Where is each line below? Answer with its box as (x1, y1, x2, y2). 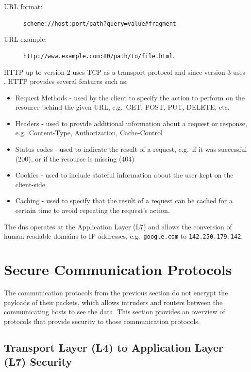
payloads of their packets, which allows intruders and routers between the (4, 297, 223, 307)
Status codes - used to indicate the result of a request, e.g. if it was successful (15, 144, 247, 154)
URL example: (4, 34, 47, 44)
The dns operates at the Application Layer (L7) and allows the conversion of (4, 221, 232, 231)
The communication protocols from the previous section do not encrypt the (4, 288, 228, 297)
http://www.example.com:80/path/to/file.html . (23, 50, 175, 60)
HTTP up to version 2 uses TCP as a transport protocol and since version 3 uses (4, 66, 246, 77)
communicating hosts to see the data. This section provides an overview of (4, 307, 225, 317)
